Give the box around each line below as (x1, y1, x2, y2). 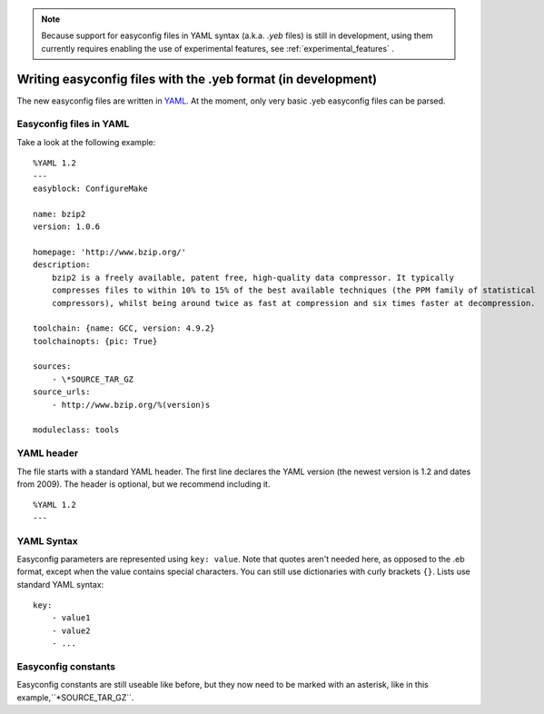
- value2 (51, 625, 91, 636)
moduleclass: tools (33, 425, 120, 435)
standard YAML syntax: (16, 579, 104, 590)
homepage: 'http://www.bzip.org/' (33, 246, 186, 257)
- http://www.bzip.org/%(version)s (51, 400, 211, 410)
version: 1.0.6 (33, 222, 101, 232)
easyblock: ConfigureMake (33, 183, 149, 193)
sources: (33, 362, 72, 372)
